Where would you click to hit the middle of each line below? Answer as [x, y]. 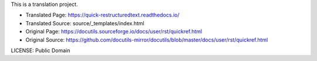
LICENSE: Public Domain [41, 50]
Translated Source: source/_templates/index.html [85, 23]
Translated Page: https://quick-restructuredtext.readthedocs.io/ [102, 15]
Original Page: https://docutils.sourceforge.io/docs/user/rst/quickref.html [114, 32]
